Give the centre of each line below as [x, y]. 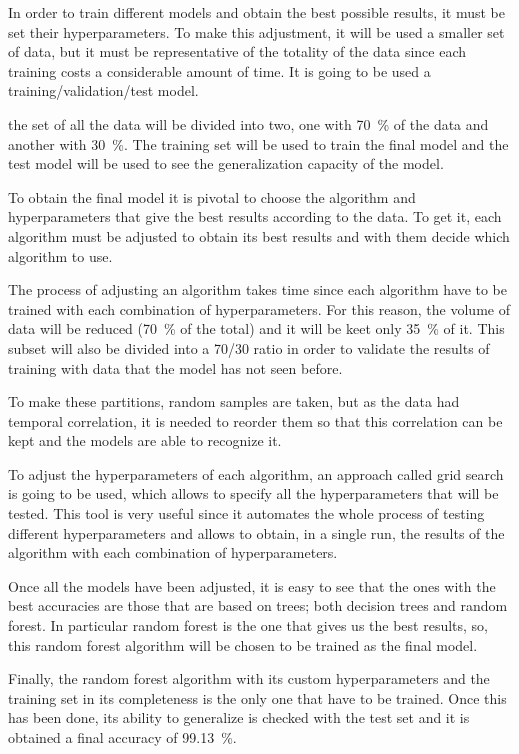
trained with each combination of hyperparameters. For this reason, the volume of [259, 308]
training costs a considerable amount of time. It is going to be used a [219, 70]
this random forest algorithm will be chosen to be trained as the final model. [243, 644]
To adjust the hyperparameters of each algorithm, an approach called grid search [256, 473]
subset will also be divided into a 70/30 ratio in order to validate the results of [249, 347]
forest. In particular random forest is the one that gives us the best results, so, [248, 625]
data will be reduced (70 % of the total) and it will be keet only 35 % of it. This [256, 328]
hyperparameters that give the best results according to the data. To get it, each [255, 216]
